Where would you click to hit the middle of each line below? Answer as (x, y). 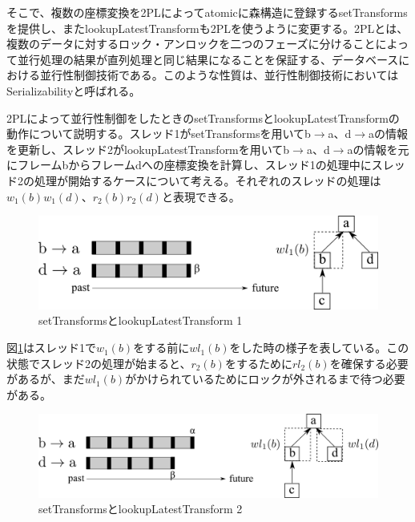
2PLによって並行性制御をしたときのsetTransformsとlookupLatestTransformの (203, 117)
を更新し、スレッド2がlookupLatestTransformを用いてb (148, 149)
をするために (258, 363)
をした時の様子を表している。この (319, 348)
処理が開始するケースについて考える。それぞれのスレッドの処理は (207, 180)
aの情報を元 (378, 149)
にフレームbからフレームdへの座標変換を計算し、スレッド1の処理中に (189, 165)
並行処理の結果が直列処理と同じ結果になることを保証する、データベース (208, 59)
